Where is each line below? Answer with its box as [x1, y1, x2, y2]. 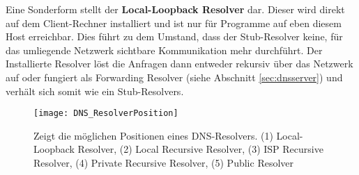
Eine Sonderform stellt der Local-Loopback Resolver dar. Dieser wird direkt [6, 2, 345, 16]
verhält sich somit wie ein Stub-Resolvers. [6, 83, 184, 98]
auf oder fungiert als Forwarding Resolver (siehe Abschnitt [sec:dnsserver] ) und [6, 69, 343, 84]
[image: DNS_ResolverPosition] [33, 108, 178, 119]
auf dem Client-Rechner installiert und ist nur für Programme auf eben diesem [6, 15, 342, 30]
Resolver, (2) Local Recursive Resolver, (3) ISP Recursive [77, 142, 323, 156]
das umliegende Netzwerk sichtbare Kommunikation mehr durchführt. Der [6, 42, 323, 57]
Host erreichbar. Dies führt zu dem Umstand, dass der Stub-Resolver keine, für [6, 29, 343, 44]
